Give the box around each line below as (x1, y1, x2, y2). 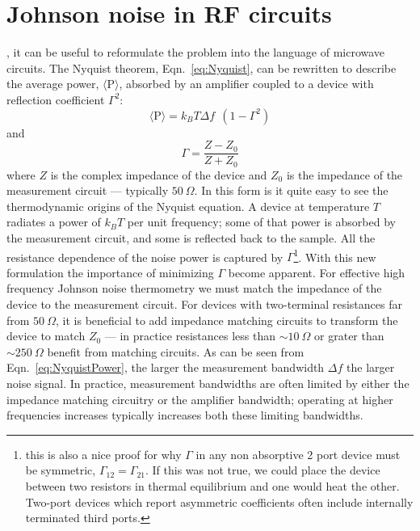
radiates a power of (6, 213, 101, 230)
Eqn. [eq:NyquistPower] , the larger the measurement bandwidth (6, 359, 325, 376)
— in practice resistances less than (104, 327, 275, 344)
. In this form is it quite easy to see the (194, 182, 388, 199)
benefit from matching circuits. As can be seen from (47, 343, 304, 360)
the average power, (6, 75, 99, 92)
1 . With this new (293, 246, 376, 265)
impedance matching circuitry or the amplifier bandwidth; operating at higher (6, 390, 393, 407)
